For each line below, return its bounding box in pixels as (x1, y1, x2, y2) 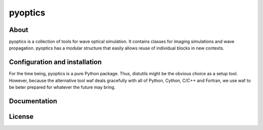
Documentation (9, 97, 57, 105)
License (9, 112, 34, 121)
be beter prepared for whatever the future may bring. (9, 84, 115, 90)
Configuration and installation (9, 58, 102, 66)
